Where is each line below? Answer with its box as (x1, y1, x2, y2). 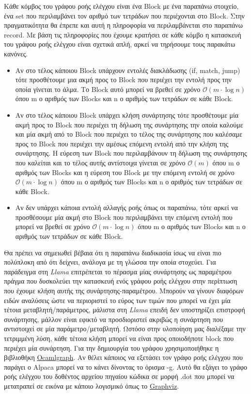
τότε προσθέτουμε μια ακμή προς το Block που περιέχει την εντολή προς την (15, 74, 232, 85)
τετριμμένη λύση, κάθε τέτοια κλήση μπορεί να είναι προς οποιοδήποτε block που (4, 333, 234, 343)
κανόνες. (4, 48, 28, 58)
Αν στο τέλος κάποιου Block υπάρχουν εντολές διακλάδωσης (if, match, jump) (15, 65, 240, 75)
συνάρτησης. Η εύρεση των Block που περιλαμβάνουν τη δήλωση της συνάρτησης (15, 148, 247, 158)
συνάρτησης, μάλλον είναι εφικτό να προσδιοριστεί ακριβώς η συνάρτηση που (4, 314, 223, 324)
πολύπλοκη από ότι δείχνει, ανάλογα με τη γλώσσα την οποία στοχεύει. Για (4, 257, 216, 267)
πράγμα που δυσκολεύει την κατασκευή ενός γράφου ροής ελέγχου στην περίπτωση (4, 276, 237, 286)
